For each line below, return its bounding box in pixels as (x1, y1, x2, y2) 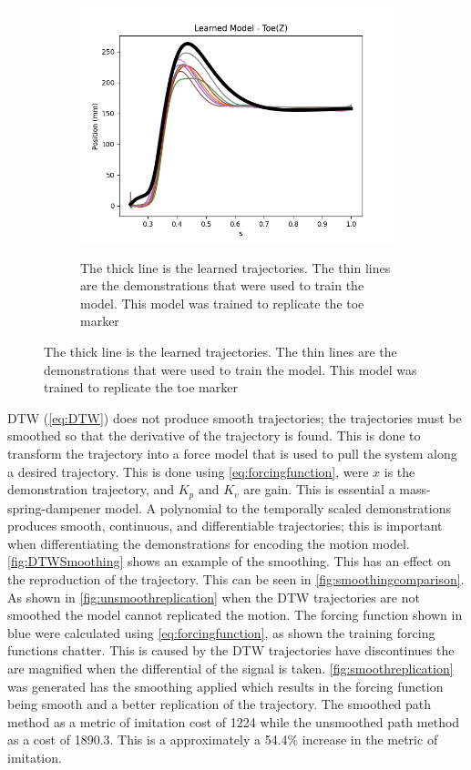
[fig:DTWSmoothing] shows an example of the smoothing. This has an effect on (7, 552, 451, 571)
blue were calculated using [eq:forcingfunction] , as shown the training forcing (7, 623, 435, 642)
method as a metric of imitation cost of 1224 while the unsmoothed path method (7, 712, 460, 731)
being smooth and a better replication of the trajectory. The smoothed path (7, 694, 432, 714)
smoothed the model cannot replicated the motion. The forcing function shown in (7, 605, 463, 624)
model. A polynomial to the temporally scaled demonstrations (105, 498, 451, 517)
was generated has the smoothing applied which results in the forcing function (7, 676, 444, 695)
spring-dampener (7, 498, 101, 517)
